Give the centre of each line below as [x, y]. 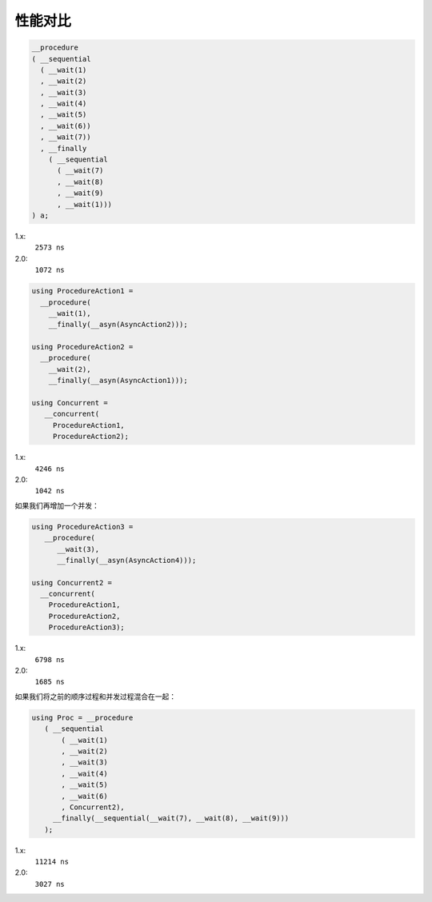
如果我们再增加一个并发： [57, 505]
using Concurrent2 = [72, 583]
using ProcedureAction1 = [82, 291]
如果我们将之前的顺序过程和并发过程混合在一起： [95, 696]
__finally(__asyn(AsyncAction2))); [118, 325]
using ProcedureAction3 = [82, 527]
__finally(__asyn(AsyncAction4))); [127, 560]
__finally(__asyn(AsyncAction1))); [118, 381]
